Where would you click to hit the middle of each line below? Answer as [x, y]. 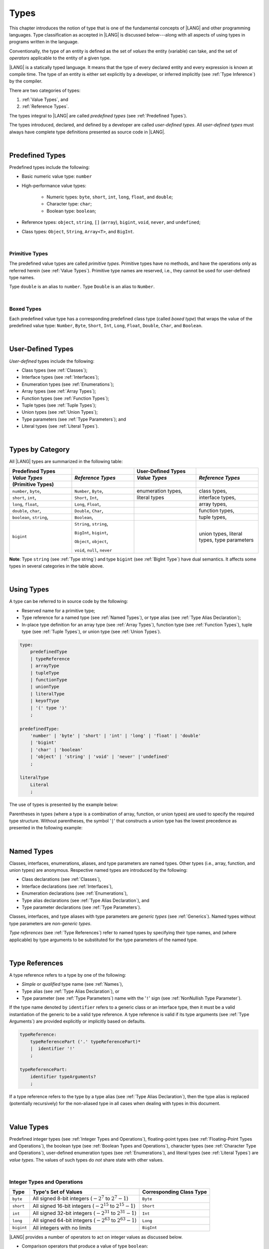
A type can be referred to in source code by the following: [68, 602]
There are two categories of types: [45, 90]
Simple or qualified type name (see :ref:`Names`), [72, 984]
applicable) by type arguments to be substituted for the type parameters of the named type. [103, 940]
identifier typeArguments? [63, 1076]
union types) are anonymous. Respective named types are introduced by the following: [98, 870]
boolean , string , [30, 517]
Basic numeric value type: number [57, 176]
